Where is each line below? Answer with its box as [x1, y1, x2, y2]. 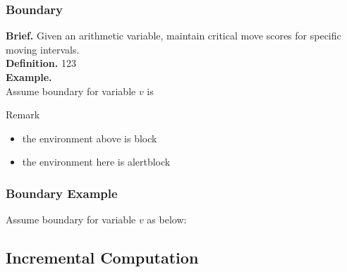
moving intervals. [6, 42, 80, 56]
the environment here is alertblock [22, 154, 171, 169]
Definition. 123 [6, 56, 76, 70]
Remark [6, 107, 40, 122]
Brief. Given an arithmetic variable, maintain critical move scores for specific [6, 28, 341, 43]
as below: [147, 212, 187, 227]
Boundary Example [6, 184, 118, 202]
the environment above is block [22, 130, 157, 145]
